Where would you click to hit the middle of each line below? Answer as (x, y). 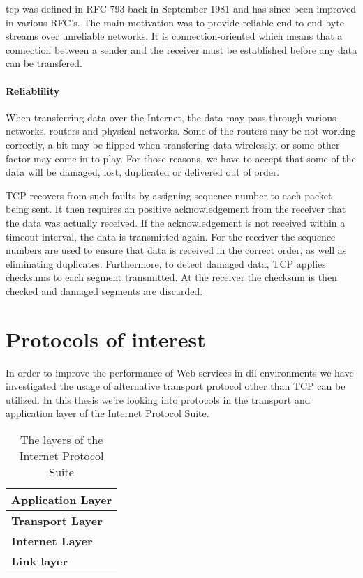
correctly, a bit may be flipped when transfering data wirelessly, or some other (173, 144)
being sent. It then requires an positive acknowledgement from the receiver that (176, 209)
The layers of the (61, 439)
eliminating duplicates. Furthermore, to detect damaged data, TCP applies (166, 263)
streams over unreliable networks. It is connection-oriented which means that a (174, 36)
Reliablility (33, 90)
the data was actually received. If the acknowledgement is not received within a (176, 222)
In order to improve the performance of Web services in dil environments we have (180, 372)
